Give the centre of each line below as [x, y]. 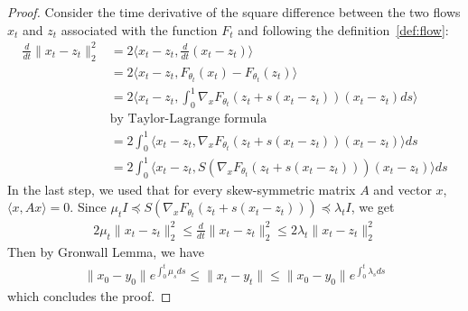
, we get [373, 207]
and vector [402, 189]
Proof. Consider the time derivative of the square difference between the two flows [234, 12]
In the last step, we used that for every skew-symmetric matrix [182, 189]
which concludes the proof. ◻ [89, 296]
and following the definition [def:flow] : [343, 29]
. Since [88, 207]
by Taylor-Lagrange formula [188, 119]
